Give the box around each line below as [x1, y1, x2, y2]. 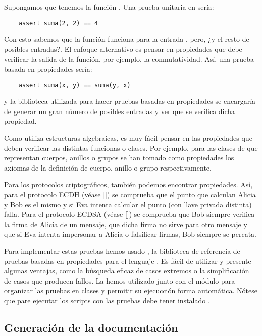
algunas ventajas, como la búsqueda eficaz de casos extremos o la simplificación [4, 265, 249, 276]
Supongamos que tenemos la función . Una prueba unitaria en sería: [4, 2, 214, 12]
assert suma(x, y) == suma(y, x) [18, 81, 131, 89]
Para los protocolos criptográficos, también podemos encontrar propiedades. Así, [4, 179, 253, 190]
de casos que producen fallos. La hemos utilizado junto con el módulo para [4, 275, 235, 286]
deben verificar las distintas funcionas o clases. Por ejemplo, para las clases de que [4, 142, 258, 153]
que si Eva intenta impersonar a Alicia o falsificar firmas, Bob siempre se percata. [4, 229, 256, 239]
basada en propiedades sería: [4, 64, 92, 74]
